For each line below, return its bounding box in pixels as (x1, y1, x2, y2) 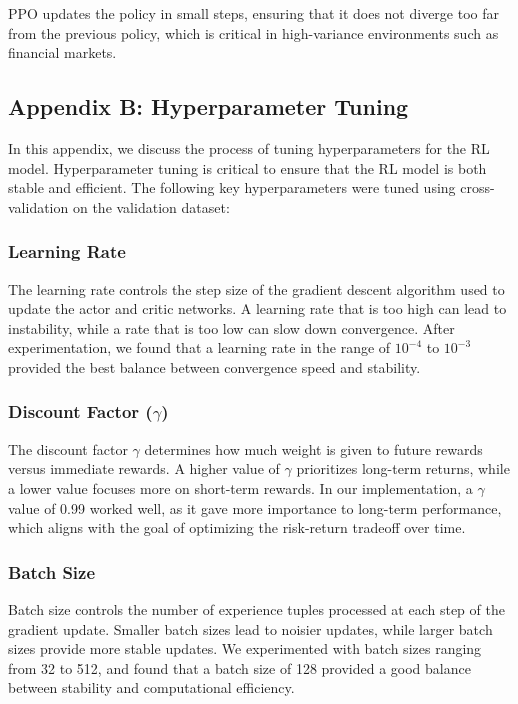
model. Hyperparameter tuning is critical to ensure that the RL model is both (8, 157, 487, 178)
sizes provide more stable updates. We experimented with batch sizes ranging (8, 638, 482, 659)
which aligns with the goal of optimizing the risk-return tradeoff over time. (8, 517, 466, 538)
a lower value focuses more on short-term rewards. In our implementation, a (8, 477, 473, 498)
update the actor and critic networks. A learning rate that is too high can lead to (8, 298, 507, 319)
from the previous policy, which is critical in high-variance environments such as (8, 22, 499, 43)
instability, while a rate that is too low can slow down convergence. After (8, 317, 455, 338)
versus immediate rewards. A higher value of (8, 458, 280, 479)
